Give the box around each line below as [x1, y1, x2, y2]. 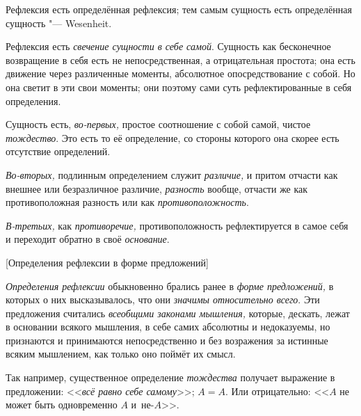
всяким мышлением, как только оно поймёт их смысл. [6, 346, 236, 361]
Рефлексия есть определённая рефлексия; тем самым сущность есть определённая [6, 2, 352, 16]
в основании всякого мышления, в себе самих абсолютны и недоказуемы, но [6, 319, 330, 334]
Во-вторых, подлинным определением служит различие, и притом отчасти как [6, 167, 338, 182]
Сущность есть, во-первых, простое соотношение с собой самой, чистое [6, 117, 311, 131]
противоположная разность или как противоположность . [6, 195, 249, 209]
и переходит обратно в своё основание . [6, 232, 170, 246]
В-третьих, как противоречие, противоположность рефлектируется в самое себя [6, 218, 348, 232]
